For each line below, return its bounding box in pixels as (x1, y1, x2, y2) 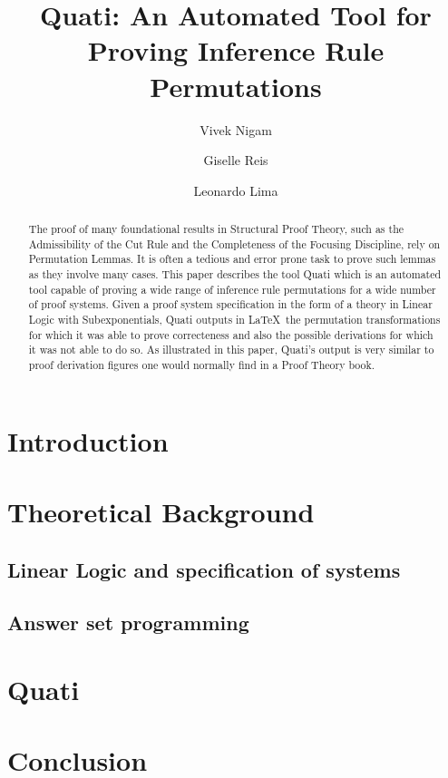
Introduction (7, 422, 169, 459)
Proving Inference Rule (87, 32, 385, 69)
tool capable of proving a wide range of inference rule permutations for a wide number (28, 281, 436, 297)
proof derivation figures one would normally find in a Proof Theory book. (28, 356, 375, 372)
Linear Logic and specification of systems (7, 555, 401, 583)
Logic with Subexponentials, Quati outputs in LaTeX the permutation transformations (28, 312, 441, 327)
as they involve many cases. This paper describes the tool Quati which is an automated (28, 267, 442, 282)
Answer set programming (7, 608, 249, 637)
